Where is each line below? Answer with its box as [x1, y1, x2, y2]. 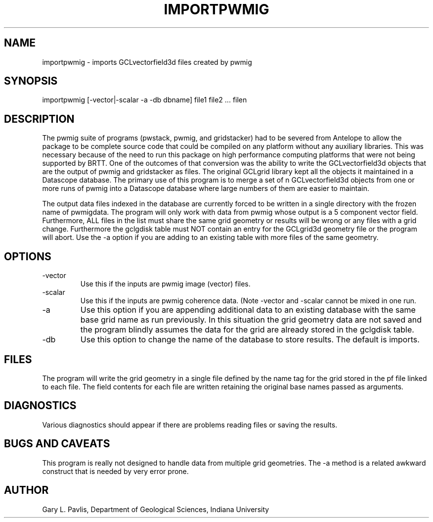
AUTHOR [4, 484, 49, 497]
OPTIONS [4, 250, 51, 263]
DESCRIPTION [4, 112, 75, 125]
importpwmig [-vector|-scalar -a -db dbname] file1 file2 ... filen [42, 95, 247, 104]
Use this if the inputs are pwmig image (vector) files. [80, 280, 251, 288]
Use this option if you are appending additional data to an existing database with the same [80, 305, 416, 315]
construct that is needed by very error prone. [42, 467, 189, 475]
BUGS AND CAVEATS [4, 437, 110, 450]
